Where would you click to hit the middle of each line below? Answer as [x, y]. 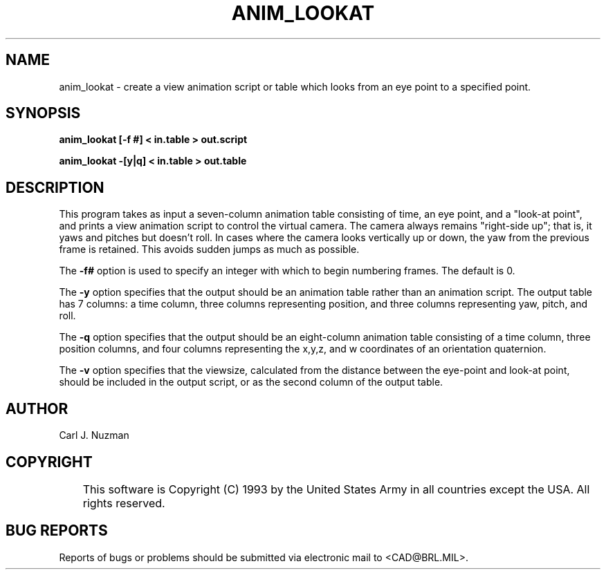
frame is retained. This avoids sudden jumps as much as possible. [209, 249]
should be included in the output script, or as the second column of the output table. [251, 382]
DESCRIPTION [55, 187]
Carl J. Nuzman [94, 435]
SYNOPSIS [43, 113]
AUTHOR [37, 408]
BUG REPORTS [57, 531]
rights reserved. [124, 503]
